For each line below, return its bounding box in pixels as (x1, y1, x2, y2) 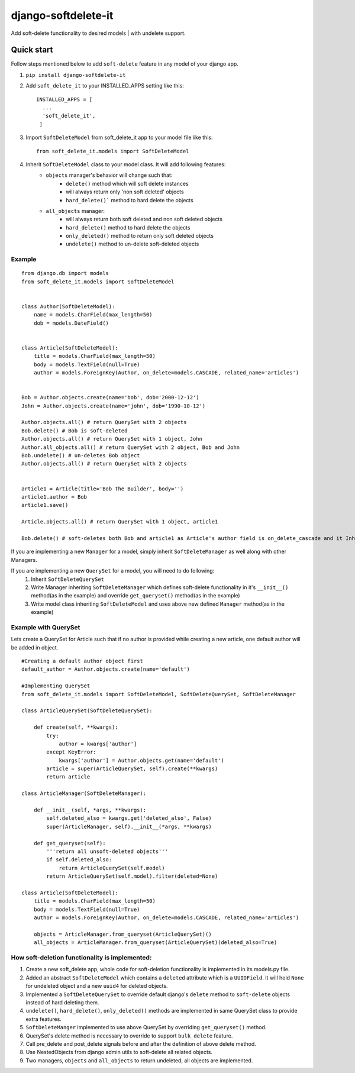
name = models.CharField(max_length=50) (33, 311, 153, 318)
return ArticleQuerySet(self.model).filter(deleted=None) (46, 873, 218, 880)
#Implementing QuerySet (21, 683, 91, 689)
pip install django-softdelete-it (25, 72, 126, 78)
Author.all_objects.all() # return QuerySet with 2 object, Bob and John (21, 444, 240, 451)
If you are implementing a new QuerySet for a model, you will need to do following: (11, 567, 215, 574)
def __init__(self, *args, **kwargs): (33, 807, 147, 813)
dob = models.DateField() (33, 319, 109, 327)
